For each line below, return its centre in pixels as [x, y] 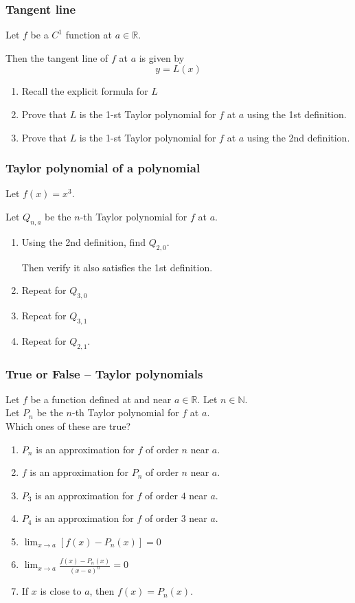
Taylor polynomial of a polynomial [103, 168]
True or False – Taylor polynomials [104, 373]
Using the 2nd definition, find [83, 241]
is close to [61, 591]
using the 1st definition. [297, 114]
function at [89, 35]
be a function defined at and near [101, 399]
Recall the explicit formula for [85, 91]
